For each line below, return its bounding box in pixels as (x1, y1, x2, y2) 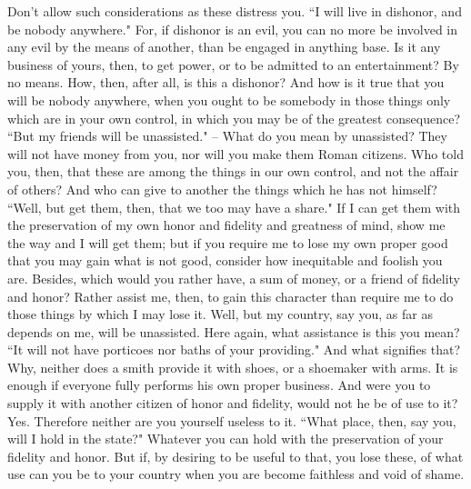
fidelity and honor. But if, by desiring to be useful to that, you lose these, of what (7, 446, 464, 465)
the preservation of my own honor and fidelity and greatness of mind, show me (7, 215, 446, 235)
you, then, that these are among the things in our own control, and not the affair (7, 162, 459, 181)
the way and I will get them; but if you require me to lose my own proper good (7, 233, 448, 252)
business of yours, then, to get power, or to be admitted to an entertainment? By (7, 55, 459, 74)
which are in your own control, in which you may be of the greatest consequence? (7, 108, 461, 127)
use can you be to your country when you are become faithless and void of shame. (7, 464, 465, 484)
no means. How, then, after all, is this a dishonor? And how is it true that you (7, 73, 445, 92)
